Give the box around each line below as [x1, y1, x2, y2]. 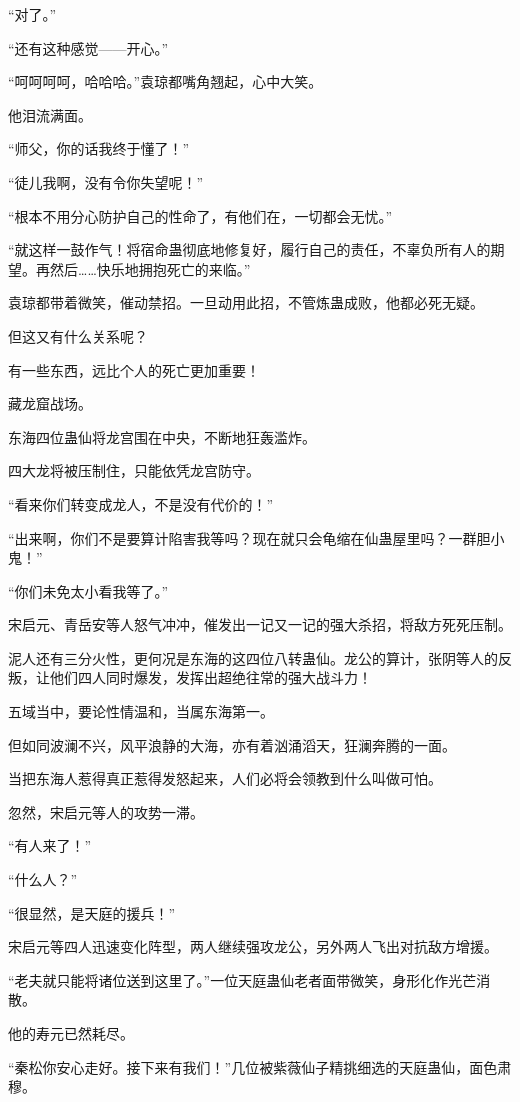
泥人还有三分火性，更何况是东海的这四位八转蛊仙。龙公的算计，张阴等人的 [8, 647, 498, 668]
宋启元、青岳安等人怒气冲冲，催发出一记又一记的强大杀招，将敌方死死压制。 [8, 614, 512, 635]
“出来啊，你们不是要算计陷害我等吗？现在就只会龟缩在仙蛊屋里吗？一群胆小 [8, 527, 505, 548]
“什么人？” [8, 869, 78, 890]
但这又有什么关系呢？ [8, 325, 148, 346]
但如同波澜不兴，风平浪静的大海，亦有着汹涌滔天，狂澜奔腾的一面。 [8, 734, 456, 755]
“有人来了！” [8, 835, 92, 856]
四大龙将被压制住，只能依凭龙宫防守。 [8, 460, 260, 481]
